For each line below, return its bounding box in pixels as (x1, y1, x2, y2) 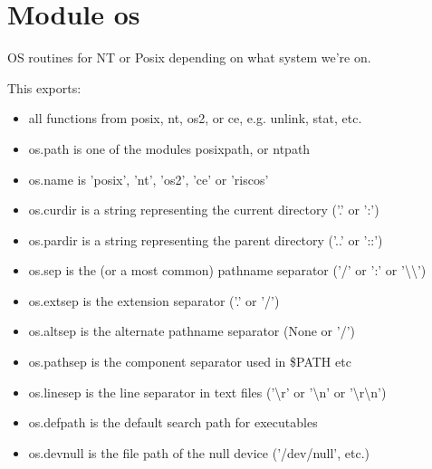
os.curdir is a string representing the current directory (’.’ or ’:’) (28, 200, 379, 219)
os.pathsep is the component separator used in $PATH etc (28, 352, 351, 371)
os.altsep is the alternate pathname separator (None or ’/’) (28, 321, 355, 340)
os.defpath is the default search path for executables (28, 413, 318, 432)
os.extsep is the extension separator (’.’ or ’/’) (28, 291, 280, 310)
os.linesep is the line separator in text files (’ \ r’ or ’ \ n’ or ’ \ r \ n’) (28, 382, 387, 401)
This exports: (7, 78, 82, 97)
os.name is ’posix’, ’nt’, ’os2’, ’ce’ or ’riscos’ (28, 169, 269, 188)
